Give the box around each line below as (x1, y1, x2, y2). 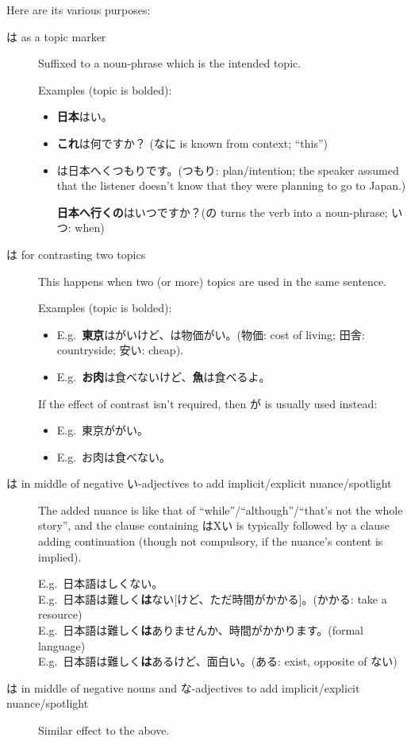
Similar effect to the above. (38, 722, 170, 738)
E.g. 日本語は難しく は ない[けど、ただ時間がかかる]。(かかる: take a (38, 590, 387, 607)
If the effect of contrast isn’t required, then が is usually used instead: (38, 395, 378, 411)
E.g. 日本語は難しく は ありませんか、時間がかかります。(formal (38, 622, 363, 639)
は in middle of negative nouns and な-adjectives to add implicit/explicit (6, 679, 360, 696)
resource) (38, 606, 83, 623)
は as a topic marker (6, 28, 106, 44)
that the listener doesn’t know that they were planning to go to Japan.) (56, 177, 406, 194)
